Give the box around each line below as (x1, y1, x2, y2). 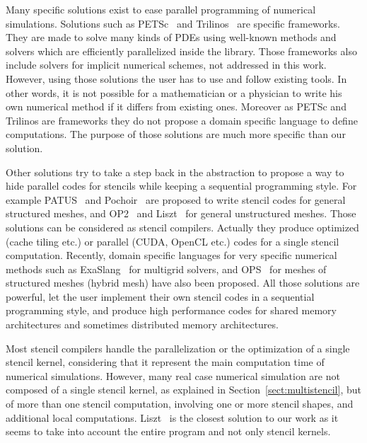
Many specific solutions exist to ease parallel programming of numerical (6, 2, 316, 16)
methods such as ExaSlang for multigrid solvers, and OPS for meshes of (6, 261, 327, 276)
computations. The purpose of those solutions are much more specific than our (6, 127, 346, 142)
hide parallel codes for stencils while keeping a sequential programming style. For (6, 178, 357, 193)
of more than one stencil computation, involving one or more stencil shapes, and (6, 396, 354, 411)
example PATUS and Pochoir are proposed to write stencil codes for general (6, 192, 346, 207)
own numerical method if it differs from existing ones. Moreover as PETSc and (6, 99, 346, 114)
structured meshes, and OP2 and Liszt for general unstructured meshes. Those (6, 206, 356, 221)
